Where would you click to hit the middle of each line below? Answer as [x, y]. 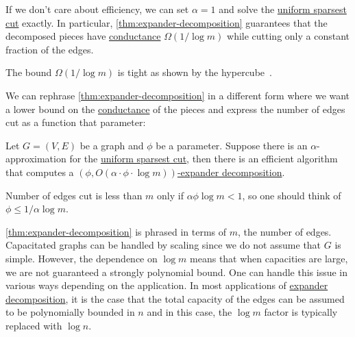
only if [170, 195]
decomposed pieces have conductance [83, 36]
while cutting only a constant [289, 36]
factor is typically [301, 312]
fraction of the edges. [50, 49]
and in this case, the [189, 312]
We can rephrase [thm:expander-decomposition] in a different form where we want [178, 95]
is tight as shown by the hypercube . [195, 72]
